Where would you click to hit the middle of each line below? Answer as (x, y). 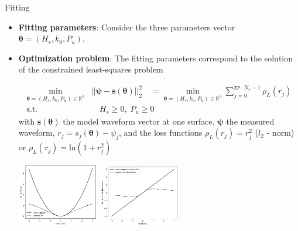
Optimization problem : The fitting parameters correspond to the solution (156, 58)
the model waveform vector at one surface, (139, 121)
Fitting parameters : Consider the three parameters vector (127, 27)
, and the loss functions (161, 132)
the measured (250, 121)
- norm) (280, 132)
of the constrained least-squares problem (91, 69)
